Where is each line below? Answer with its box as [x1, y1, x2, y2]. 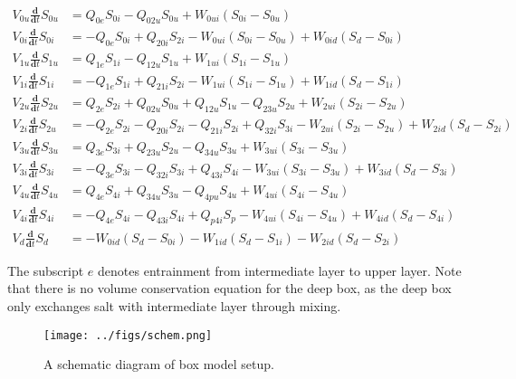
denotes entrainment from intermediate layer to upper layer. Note [98, 261, 462, 280]
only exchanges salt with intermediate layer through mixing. [7, 297, 341, 315]
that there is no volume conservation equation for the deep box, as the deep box [7, 279, 452, 298]
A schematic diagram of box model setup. [43, 355, 274, 374]
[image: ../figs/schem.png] [43, 328, 213, 342]
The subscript [7, 261, 84, 280]
